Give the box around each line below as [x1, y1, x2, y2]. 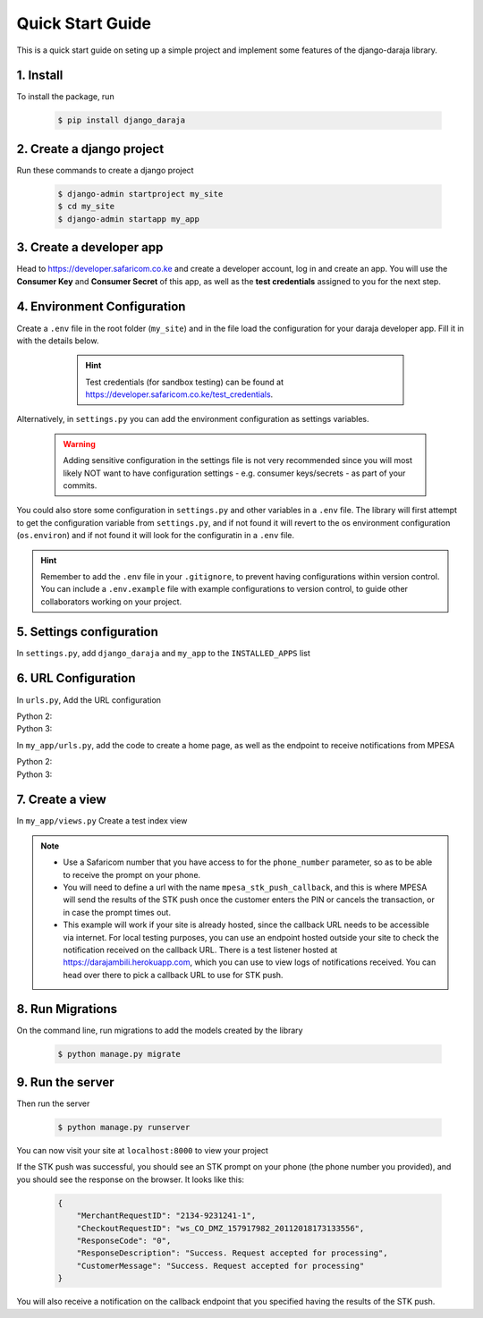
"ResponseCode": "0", [76, 1236, 172, 1246]
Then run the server [16, 1098, 90, 1109]
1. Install [16, 68, 64, 83]
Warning [63, 438, 96, 449]
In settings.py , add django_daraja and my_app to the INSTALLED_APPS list [16, 647, 310, 658]
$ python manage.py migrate [57, 1049, 181, 1059]
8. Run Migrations [16, 1001, 118, 1017]
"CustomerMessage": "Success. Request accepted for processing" [76, 1261, 365, 1271]
